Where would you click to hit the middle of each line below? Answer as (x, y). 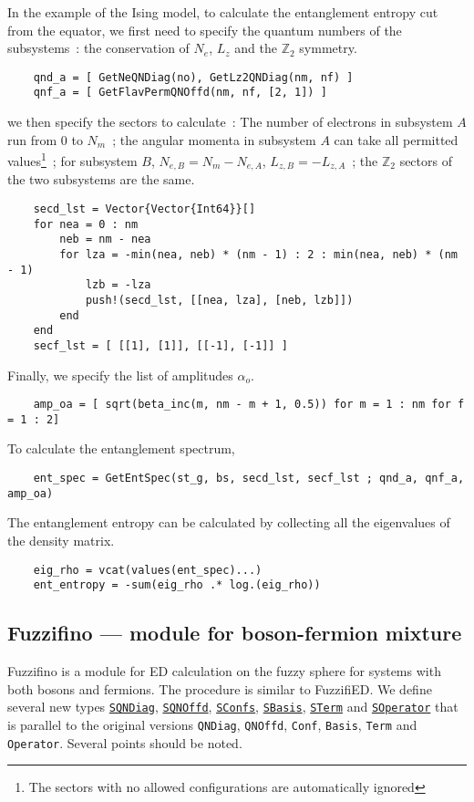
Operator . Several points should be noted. (125, 742)
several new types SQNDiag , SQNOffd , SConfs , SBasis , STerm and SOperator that (233, 707)
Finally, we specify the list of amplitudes (120, 375)
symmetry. (328, 48)
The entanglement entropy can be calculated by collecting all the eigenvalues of (229, 522)
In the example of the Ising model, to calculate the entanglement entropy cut (223, 12)
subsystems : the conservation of (98, 48)
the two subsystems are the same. (101, 179)
